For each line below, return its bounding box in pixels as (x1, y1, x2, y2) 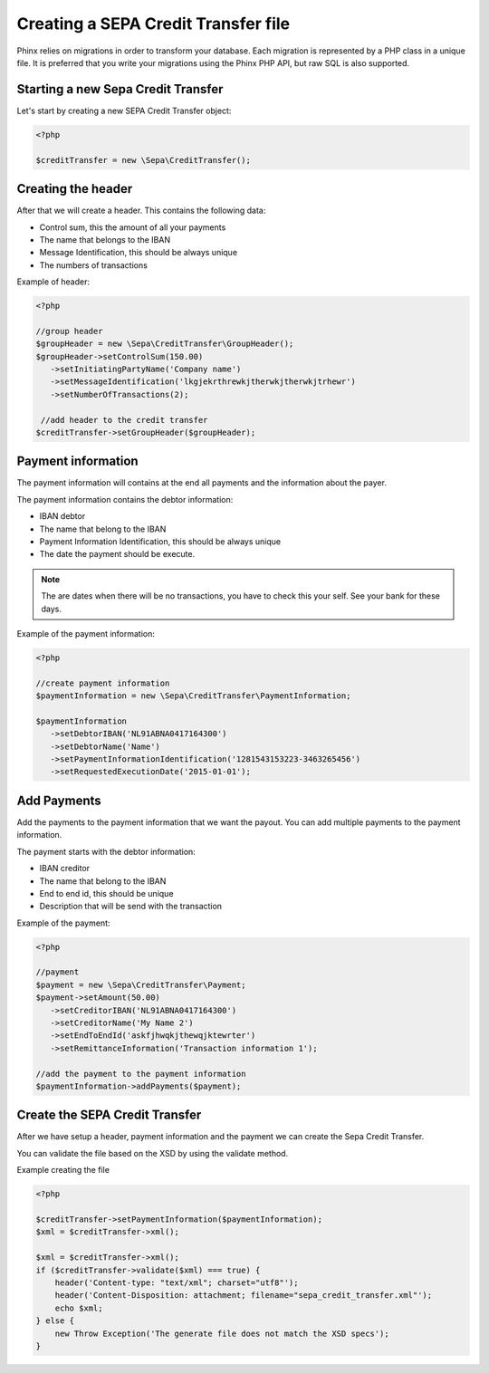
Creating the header (16, 181, 133, 197)
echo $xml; (54, 1302, 103, 1313)
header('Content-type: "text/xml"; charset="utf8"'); (54, 1277, 299, 1288)
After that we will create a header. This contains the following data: (16, 205, 266, 216)
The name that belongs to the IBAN (39, 234, 171, 245)
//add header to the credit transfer (41, 415, 208, 425)
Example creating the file (16, 1165, 110, 1176)
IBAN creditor (39, 863, 91, 874)
